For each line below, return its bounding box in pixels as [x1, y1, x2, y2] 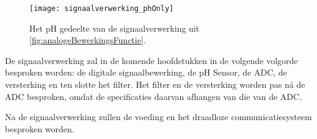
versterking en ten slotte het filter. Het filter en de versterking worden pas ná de [5, 78, 305, 91]
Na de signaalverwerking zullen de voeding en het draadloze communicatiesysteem [5, 110, 312, 123]
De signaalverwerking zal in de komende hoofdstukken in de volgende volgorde [5, 54, 298, 66]
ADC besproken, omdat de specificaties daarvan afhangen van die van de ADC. [5, 90, 302, 102]
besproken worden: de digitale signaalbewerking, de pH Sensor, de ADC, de [5, 66, 287, 79]
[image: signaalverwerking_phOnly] [29, 4, 174, 13]
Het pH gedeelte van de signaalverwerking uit [29, 21, 200, 34]
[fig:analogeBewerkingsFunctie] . [29, 34, 146, 46]
